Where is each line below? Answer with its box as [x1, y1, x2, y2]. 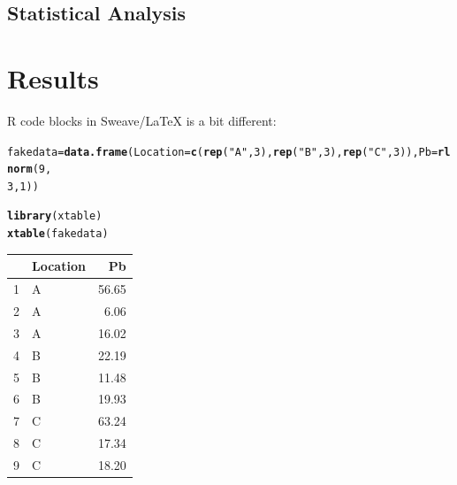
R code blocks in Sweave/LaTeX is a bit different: [7, 111, 277, 129]
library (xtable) [7, 210, 103, 223]
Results [7, 59, 99, 96]
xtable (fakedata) [7, 227, 109, 241]
